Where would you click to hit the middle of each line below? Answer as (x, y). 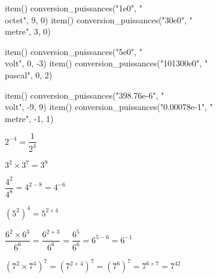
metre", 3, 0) (28, 31)
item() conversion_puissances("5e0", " (74, 51)
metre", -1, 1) (29, 118)
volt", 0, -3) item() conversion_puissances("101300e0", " (106, 63)
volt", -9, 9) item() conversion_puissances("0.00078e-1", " (109, 107)
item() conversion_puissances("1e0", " (74, 8)
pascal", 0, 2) (29, 74)
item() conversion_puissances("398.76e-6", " (85, 95)
